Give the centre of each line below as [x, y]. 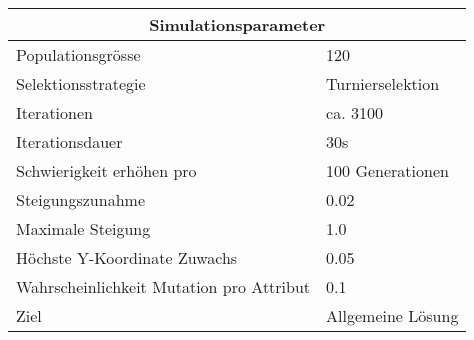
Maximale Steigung [83, 228]
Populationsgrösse [78, 54]
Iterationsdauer [69, 141]
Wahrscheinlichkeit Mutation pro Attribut [163, 286]
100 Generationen [387, 170]
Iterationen [54, 112]
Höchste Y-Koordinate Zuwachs [127, 257]
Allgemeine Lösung [392, 315]
